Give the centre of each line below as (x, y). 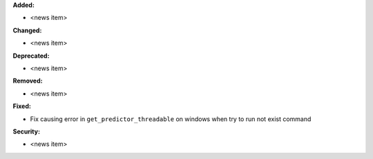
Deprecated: (31, 56)
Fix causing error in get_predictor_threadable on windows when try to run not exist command (171, 119)
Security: (27, 131)
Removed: (28, 81)
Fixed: (22, 106)
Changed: (27, 30)
